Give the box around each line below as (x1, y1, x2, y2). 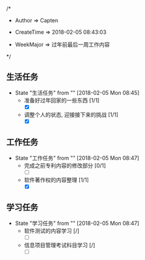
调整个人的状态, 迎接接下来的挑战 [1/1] (24, 111, 119, 118)
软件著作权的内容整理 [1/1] (24, 176, 89, 183)
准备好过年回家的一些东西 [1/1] (24, 97, 100, 104)
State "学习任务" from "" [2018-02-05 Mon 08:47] (14, 220, 140, 227)
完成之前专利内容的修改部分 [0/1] (24, 162, 106, 169)
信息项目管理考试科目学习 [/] (24, 241, 95, 249)
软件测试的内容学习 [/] (24, 227, 80, 234)
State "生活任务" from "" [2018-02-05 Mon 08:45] (14, 89, 140, 96)
